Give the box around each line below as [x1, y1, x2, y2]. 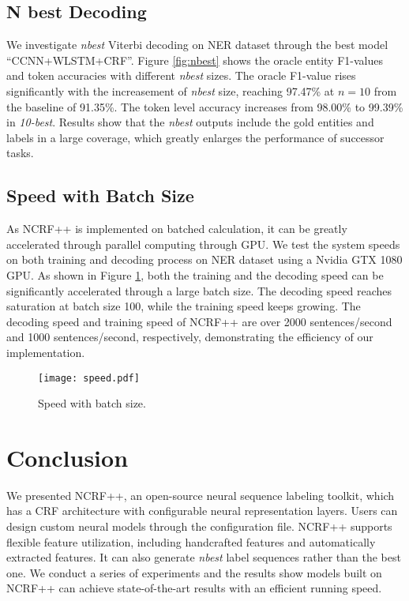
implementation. [6, 344, 85, 360]
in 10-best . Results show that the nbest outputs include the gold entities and [6, 114, 374, 130]
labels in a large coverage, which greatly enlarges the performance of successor [6, 129, 385, 145]
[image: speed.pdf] [38, 372, 140, 384]
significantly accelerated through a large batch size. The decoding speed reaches [6, 282, 392, 299]
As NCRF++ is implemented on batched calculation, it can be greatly [6, 220, 347, 237]
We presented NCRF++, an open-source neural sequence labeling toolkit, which [6, 486, 395, 503]
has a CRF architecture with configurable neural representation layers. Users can [6, 502, 398, 519]
